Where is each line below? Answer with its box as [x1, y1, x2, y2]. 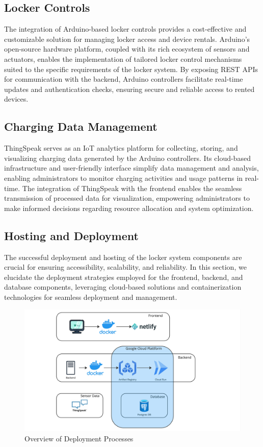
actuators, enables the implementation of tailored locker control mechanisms [4, 53, 242, 64]
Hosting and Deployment [4, 227, 139, 243]
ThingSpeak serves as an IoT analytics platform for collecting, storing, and [4, 143, 238, 153]
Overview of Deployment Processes [24, 433, 134, 443]
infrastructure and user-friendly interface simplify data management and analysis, [4, 162, 259, 173]
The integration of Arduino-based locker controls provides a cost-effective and [4, 23, 247, 34]
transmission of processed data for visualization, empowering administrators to [4, 193, 250, 203]
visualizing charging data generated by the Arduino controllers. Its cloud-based [4, 152, 251, 163]
